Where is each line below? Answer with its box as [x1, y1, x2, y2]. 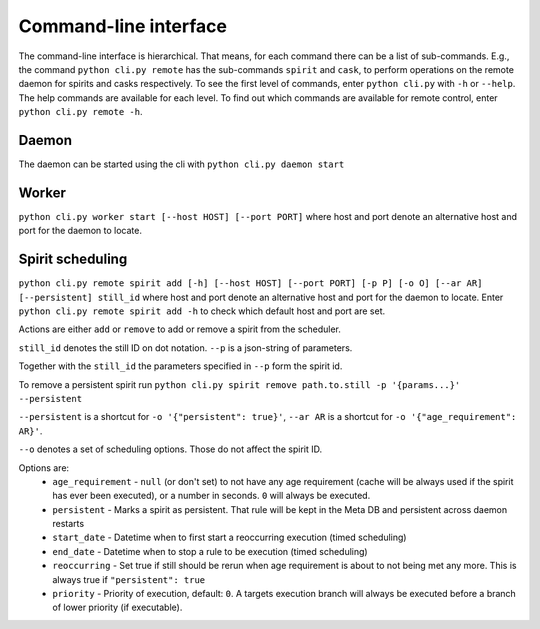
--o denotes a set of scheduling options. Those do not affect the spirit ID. [18, 443, 323, 455]
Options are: [18, 461, 70, 474]
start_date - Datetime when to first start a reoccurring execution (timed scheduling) [52, 531, 407, 544]
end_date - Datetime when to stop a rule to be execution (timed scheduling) [52, 545, 369, 557]
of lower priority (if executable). [52, 601, 183, 614]
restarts [52, 518, 85, 530]
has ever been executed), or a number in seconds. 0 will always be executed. [52, 490, 371, 502]
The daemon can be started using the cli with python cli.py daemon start [18, 158, 345, 170]
